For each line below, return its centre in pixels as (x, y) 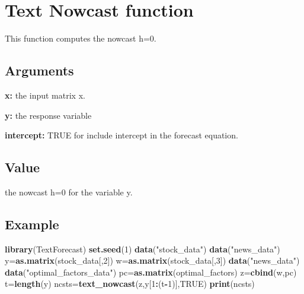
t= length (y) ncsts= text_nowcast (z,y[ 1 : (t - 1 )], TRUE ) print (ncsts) (130, 284)
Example (32, 224)
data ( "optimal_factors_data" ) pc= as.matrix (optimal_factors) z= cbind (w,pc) (151, 272)
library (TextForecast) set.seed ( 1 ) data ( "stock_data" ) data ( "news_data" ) (143, 249)
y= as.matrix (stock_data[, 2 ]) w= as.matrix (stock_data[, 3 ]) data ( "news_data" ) (152, 260)
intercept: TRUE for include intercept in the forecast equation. (121, 135)
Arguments (39, 70)
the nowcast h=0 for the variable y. (69, 192)
